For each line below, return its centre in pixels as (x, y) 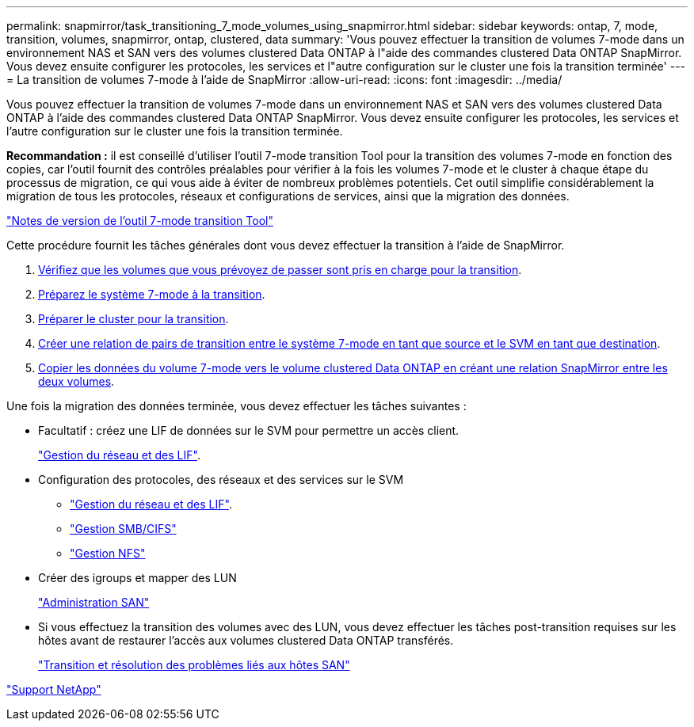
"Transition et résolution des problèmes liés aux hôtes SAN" (194, 665)
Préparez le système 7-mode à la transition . (152, 294)
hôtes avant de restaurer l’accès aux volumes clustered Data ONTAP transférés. (246, 640)
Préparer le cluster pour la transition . (133, 319)
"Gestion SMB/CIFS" (123, 529)
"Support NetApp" (54, 689)
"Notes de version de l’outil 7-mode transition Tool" (140, 221)
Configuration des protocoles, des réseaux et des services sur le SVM (221, 480)
